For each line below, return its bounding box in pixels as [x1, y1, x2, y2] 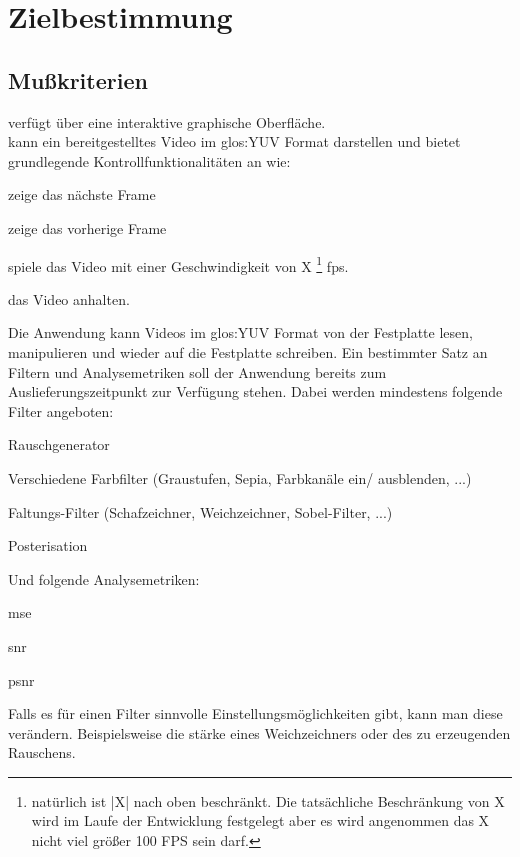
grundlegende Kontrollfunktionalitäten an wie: [8, 150, 291, 171]
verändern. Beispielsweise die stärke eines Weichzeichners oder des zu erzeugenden [8, 722, 511, 743]
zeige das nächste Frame [8, 184, 156, 205]
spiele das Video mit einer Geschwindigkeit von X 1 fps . [8, 252, 349, 276]
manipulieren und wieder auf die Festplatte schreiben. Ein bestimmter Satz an [8, 341, 488, 362]
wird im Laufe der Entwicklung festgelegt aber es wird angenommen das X [31, 810, 490, 831]
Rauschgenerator [8, 434, 110, 455]
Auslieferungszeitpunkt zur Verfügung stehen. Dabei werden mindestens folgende [8, 381, 503, 402]
